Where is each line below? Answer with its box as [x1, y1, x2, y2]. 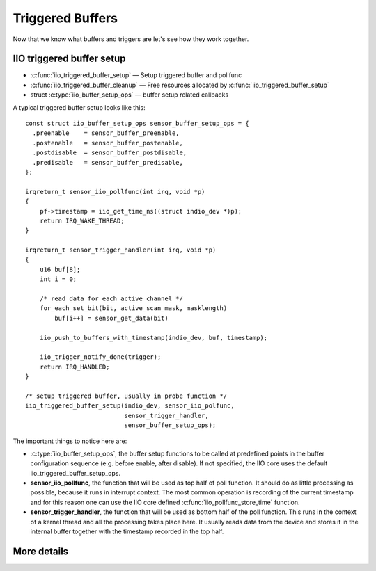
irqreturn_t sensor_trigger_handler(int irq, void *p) [25, 246, 217, 254]
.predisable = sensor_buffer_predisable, [32, 159, 184, 166]
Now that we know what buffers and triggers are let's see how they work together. [13, 35, 249, 43]
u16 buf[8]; [39, 265, 81, 273]
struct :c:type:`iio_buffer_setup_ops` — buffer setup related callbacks [30, 90, 229, 99]
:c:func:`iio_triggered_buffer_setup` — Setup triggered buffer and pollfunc [30, 71, 242, 79]
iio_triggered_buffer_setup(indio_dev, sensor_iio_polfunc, [25, 402, 235, 410]
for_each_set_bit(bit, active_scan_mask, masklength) [39, 305, 228, 312]
